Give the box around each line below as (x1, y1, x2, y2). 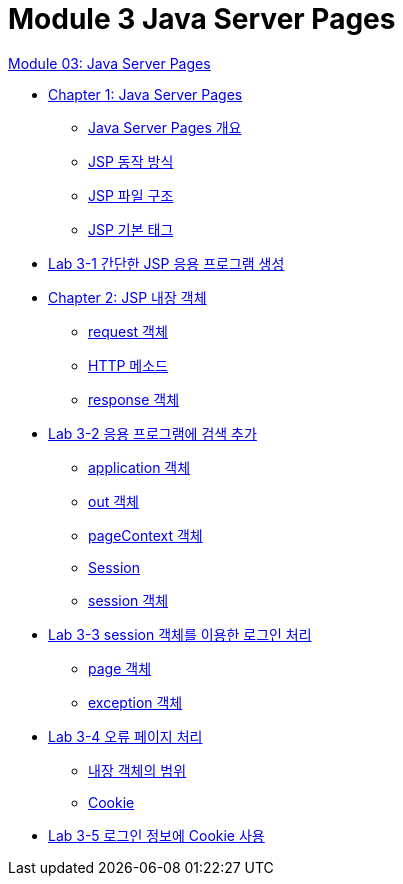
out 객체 (88, 492, 139, 510)
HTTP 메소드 (88, 356, 168, 374)
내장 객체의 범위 (88, 761, 187, 779)
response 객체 (88, 390, 180, 408)
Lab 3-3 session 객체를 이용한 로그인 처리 (48, 625, 312, 643)
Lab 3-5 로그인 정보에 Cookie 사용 (48, 826, 265, 844)
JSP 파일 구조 (88, 186, 174, 204)
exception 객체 (88, 693, 183, 711)
